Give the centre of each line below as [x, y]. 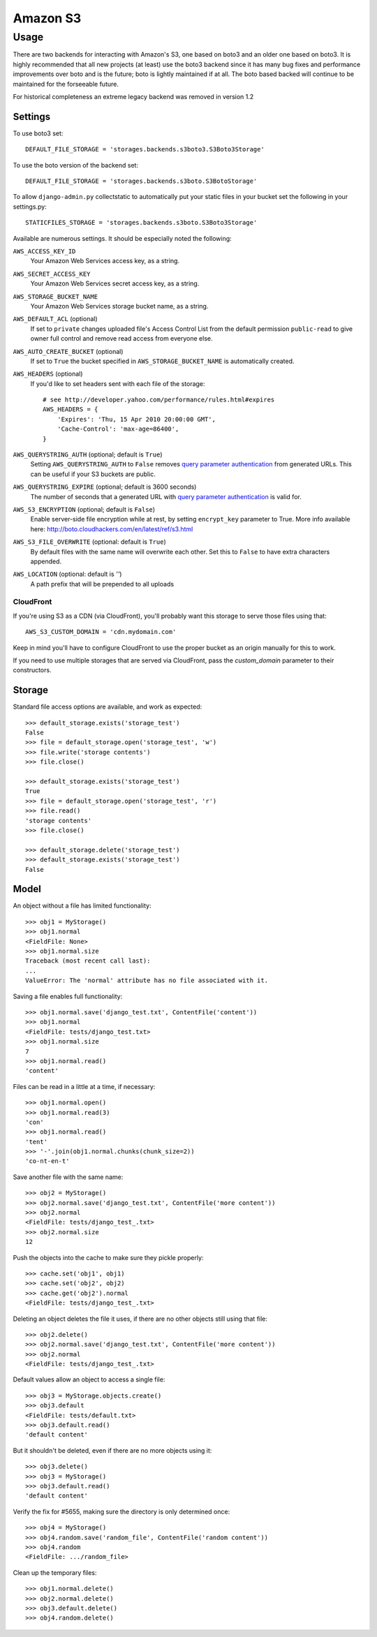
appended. [46, 561]
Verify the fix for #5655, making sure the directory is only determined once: [121, 1511]
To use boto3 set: [38, 133]
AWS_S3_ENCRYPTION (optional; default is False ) [84, 509]
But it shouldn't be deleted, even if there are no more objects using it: [112, 1450]
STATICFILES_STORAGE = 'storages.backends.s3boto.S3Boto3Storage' [141, 223]
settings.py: [30, 207]
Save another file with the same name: [68, 1177]
